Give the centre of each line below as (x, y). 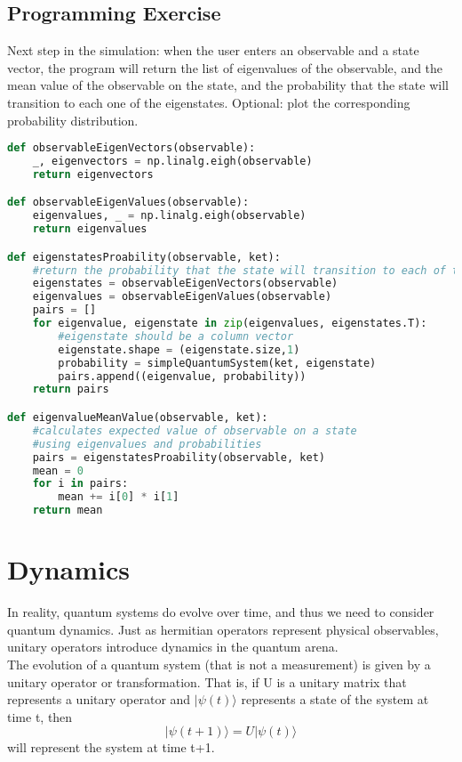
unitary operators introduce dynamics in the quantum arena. (173, 647)
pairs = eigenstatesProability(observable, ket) (179, 457)
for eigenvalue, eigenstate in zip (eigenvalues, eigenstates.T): (230, 324)
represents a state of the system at (335, 699)
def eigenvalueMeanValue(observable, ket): (138, 418)
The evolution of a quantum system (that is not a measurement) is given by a (219, 664)
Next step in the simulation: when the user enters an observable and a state (213, 50)
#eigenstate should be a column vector (176, 336)
